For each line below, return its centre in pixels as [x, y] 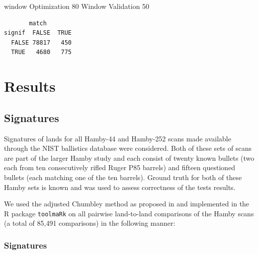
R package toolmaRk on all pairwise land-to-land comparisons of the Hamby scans [129, 213]
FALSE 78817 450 [42, 42]
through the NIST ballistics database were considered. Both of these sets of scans [128, 148]
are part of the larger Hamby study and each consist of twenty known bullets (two [129, 158]
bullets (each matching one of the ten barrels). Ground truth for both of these [123, 177]
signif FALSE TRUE [38, 33]
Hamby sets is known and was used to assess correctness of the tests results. [120, 187]
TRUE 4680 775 [42, 52]
